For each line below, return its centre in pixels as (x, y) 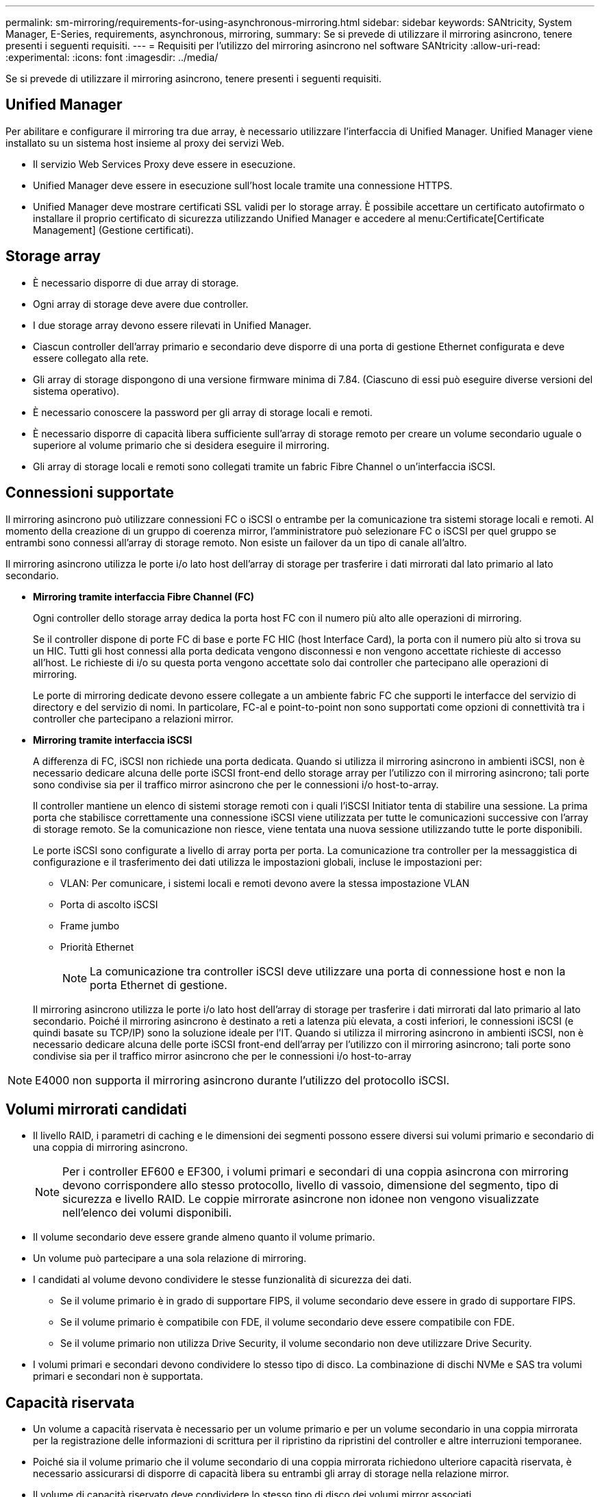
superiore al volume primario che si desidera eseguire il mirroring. (182, 445)
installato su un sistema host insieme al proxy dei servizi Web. (145, 143)
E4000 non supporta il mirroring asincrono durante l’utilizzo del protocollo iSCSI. (242, 1080)
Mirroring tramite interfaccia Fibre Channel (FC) (144, 596)
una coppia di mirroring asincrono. (111, 1147)
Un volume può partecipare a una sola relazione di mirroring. (170, 1258)
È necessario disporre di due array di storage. (136, 282)
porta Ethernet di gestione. (159, 985)
